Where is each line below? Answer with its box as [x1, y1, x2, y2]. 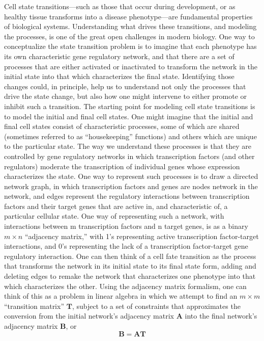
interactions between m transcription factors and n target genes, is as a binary [4, 221, 248, 231]
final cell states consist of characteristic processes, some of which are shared [4, 121, 240, 132]
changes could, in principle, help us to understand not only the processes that [4, 81, 246, 91]
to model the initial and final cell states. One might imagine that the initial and [4, 111, 253, 121]
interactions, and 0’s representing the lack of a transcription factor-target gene [4, 241, 248, 251]
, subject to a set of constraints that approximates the [72, 300, 241, 311]
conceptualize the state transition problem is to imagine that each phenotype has [4, 41, 257, 51]
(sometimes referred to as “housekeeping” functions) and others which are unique [4, 130, 257, 141]
